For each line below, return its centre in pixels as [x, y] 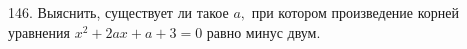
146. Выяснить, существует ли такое [118, 12]
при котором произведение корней [355, 12]
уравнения [39, 31]
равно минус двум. [263, 31]
